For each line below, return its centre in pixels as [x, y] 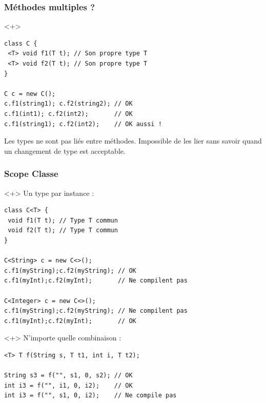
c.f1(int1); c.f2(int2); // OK [68, 114]
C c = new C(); [30, 94]
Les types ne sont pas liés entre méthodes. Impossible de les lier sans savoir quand [133, 141]
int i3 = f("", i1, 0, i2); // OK [68, 385]
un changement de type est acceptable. [65, 150]
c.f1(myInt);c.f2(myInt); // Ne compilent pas [96, 281]
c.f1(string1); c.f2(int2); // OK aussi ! [83, 124]
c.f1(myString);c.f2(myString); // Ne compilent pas [96, 311]
